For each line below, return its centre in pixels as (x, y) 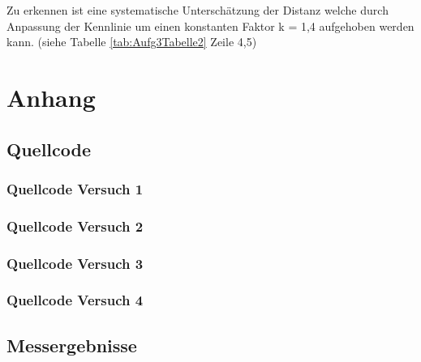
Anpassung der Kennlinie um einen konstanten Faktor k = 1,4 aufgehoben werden (210, 26)
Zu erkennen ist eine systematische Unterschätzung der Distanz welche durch (198, 10)
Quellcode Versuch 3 (75, 263)
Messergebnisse (72, 345)
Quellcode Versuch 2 (75, 226)
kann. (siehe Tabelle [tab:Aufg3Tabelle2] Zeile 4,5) (132, 42)
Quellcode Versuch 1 (75, 188)
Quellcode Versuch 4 (75, 300)
